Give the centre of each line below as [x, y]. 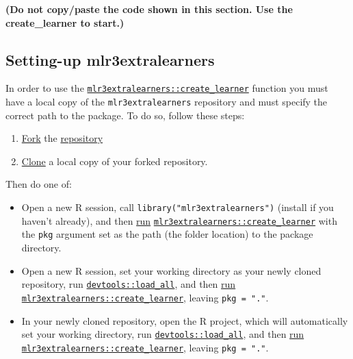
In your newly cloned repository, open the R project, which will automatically [185, 320]
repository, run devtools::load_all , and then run [129, 284]
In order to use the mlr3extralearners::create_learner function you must [167, 88]
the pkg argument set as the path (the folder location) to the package [167, 234]
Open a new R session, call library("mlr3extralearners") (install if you [178, 207]
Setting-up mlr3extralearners [110, 59]
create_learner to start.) [65, 22]
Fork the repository [62, 138]
